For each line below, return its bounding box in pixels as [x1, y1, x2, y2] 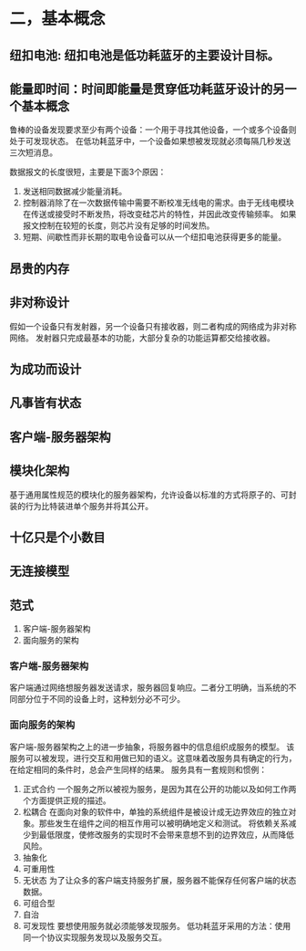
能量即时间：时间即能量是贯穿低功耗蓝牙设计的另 [9, 81, 285, 97]
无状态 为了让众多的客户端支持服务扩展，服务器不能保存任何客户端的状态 [22, 874, 297, 885]
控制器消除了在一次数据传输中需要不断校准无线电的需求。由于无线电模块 [22, 197, 294, 208]
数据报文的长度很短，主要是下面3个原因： [9, 166, 167, 178]
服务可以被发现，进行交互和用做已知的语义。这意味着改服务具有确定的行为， [9, 752, 297, 763]
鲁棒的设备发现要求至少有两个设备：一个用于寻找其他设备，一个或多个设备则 [9, 124, 297, 135]
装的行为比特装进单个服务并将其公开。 [9, 500, 153, 511]
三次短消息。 [9, 147, 57, 158]
